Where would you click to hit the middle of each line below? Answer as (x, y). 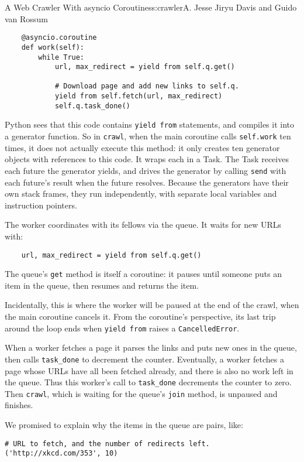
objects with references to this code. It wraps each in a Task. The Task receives (147, 159)
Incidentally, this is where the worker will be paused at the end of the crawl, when (152, 305)
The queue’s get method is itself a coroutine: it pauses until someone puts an (143, 274)
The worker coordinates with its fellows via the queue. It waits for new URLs (143, 225)
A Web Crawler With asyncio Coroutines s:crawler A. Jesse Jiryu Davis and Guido (151, 7)
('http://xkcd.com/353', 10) (61, 454)
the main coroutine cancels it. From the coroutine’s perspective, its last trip (140, 316)
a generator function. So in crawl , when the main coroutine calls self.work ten (148, 136)
